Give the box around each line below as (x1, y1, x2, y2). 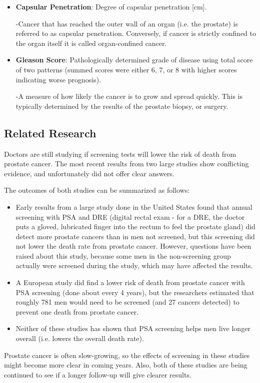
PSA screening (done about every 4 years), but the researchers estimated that (15, 287, 254, 297)
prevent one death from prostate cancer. (15, 306, 139, 317)
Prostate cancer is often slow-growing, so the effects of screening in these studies (4, 350, 250, 360)
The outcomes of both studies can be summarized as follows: (4, 185, 190, 195)
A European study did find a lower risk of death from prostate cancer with (15, 277, 245, 288)
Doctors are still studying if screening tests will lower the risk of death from (4, 148, 236, 159)
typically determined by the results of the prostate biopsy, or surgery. (15, 100, 228, 111)
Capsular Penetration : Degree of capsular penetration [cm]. (15, 1, 207, 11)
